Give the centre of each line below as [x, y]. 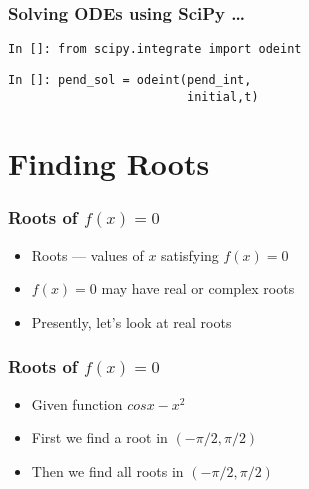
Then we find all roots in [107, 470]
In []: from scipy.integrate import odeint [155, 49]
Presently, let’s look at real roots [131, 321]
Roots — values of [87, 254]
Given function [77, 403]
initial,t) [222, 96]
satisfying [190, 254]
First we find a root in [99, 437]
